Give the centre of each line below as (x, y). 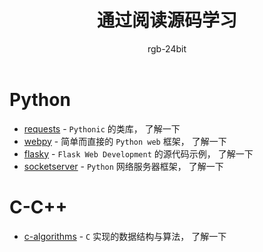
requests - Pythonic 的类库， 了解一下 (102, 128)
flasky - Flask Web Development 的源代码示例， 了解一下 (138, 153)
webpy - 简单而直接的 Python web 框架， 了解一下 (125, 141)
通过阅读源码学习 (166, 20)
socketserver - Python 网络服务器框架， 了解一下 (123, 166)
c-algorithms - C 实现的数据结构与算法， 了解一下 (125, 236)
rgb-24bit (167, 48)
